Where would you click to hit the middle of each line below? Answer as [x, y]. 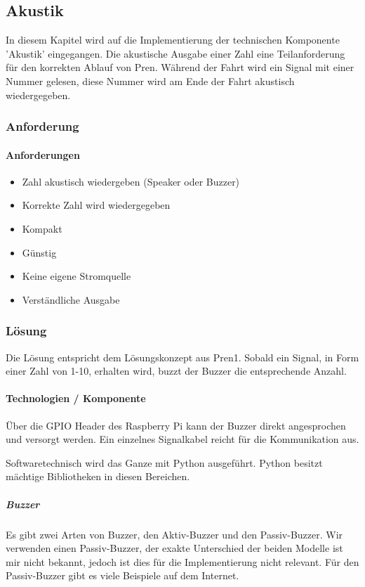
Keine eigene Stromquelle [77, 276]
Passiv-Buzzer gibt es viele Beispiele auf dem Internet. [122, 575]
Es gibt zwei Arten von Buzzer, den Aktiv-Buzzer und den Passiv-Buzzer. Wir [174, 534]
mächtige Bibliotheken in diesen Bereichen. [98, 476]
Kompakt [42, 228]
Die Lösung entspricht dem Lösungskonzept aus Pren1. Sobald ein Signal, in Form [182, 357]
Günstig [39, 252]
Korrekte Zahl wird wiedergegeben [96, 205]
